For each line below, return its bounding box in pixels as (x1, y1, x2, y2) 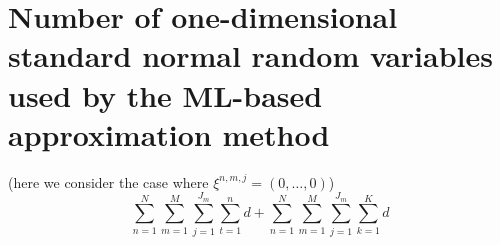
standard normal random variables (8, 35, 493, 76)
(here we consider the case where (8, 171, 209, 192)
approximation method (8, 113, 330, 154)
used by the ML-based (8, 74, 323, 115)
